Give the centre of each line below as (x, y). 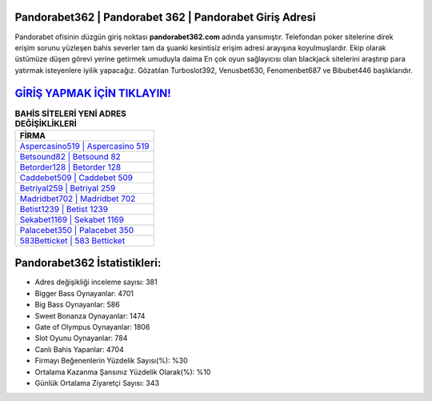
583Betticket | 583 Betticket (72, 240)
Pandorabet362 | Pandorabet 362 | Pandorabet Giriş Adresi (165, 17)
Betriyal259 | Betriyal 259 (68, 188)
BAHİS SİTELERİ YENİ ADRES (71, 114)
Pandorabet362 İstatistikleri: (88, 263)
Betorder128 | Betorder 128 (70, 166)
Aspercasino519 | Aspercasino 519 (84, 146)
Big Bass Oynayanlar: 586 (77, 305)
